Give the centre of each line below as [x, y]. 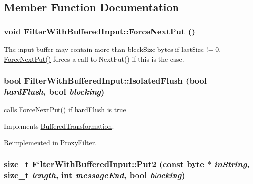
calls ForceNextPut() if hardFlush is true [65, 109]
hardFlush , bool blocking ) [54, 92]
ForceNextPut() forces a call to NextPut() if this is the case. [94, 59]
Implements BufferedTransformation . [59, 125]
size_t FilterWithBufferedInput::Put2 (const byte [104, 164]
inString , [232, 164]
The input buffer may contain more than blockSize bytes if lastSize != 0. [113, 49]
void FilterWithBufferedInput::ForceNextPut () [100, 31]
